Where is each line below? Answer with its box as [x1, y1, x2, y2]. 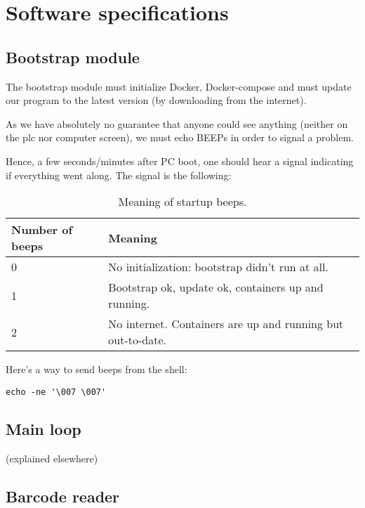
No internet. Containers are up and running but [108, 315, 344, 332]
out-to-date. [108, 332, 167, 349]
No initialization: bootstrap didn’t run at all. [108, 259, 328, 275]
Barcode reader [6, 485, 120, 507]
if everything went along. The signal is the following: [6, 167, 232, 182]
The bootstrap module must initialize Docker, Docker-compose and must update [6, 79, 352, 93]
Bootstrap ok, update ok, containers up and [108, 279, 324, 296]
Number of [11, 221, 73, 238]
